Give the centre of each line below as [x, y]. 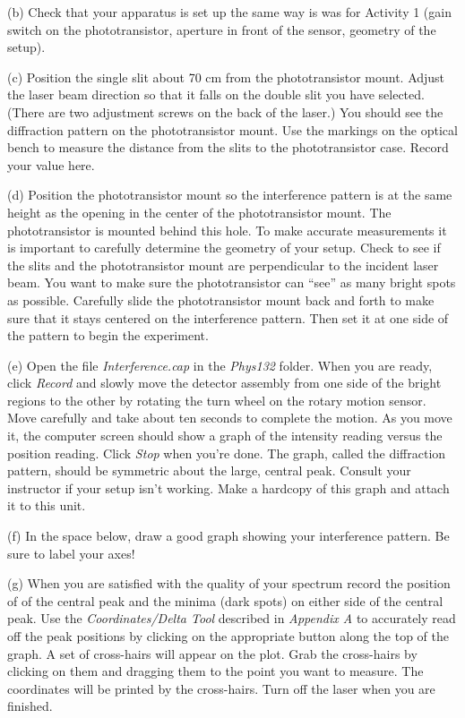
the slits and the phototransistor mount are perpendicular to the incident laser [223, 265]
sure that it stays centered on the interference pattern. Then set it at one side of [228, 317]
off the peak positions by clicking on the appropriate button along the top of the [228, 636]
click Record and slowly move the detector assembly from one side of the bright [224, 383]
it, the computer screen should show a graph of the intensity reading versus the [225, 436]
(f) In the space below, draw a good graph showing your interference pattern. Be [228, 536]
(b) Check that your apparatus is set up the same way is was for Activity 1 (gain [229, 12]
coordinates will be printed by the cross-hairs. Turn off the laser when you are [221, 688]
